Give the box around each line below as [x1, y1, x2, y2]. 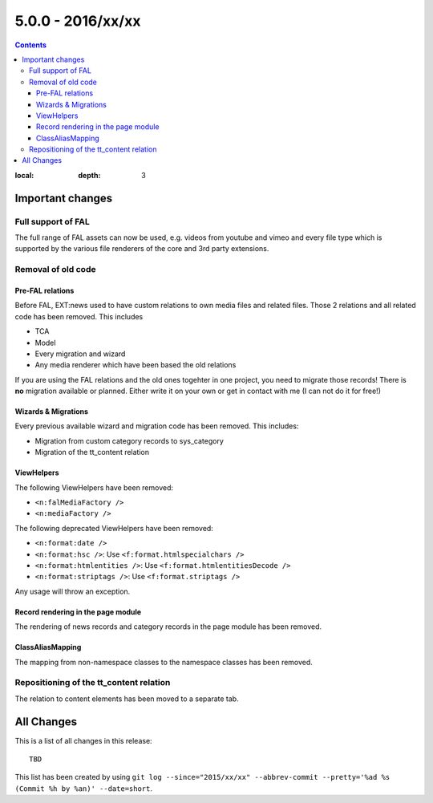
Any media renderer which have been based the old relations [34, 360, 237, 370]
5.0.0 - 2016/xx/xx [14, 12, 141, 30]
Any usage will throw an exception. [14, 586, 131, 596]
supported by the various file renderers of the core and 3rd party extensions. [14, 244, 269, 253]
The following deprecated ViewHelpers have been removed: [14, 523, 214, 533]
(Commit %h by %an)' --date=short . [14, 783, 152, 793]
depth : [78, 170, 101, 180]
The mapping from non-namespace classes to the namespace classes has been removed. [14, 657, 313, 667]
